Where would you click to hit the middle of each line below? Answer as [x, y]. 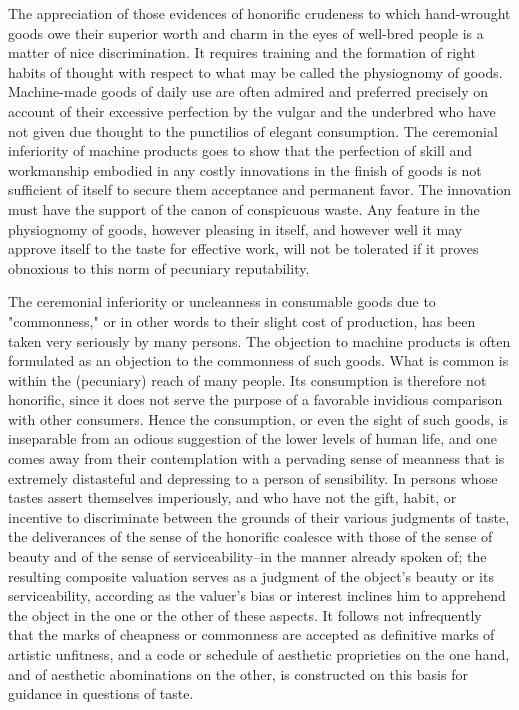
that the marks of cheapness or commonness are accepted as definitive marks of [251, 634]
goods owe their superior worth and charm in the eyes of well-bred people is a [246, 32]
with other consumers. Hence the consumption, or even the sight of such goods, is [258, 418]
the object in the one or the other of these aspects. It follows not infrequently [245, 614]
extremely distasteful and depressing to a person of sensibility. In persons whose [253, 477]
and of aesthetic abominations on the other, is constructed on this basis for [238, 673]
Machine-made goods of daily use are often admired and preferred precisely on [248, 91]
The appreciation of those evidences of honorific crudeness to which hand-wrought [259, 13]
